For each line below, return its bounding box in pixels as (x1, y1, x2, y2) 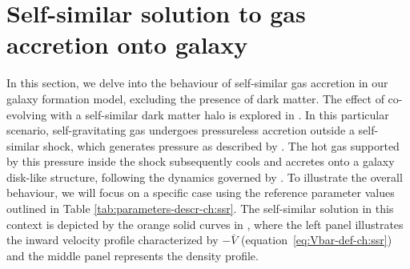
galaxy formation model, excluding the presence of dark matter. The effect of (6, 90, 384, 106)
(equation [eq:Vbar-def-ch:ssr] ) (241, 231, 392, 248)
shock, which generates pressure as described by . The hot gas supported (43, 137, 400, 154)
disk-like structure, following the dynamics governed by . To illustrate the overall (6, 168, 403, 185)
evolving (6, 106, 47, 122)
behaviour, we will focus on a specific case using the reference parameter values (6, 184, 395, 201)
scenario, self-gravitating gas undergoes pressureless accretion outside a (6, 122, 355, 139)
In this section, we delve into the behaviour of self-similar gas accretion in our (6, 74, 388, 91)
